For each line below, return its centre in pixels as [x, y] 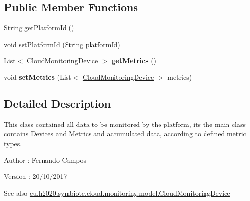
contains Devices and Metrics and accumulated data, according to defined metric [125, 134]
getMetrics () [134, 61]
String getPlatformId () [39, 28]
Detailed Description [57, 103]
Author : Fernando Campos [45, 160]
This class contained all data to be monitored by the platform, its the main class [125, 124]
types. [13, 143]
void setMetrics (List [38, 77]
